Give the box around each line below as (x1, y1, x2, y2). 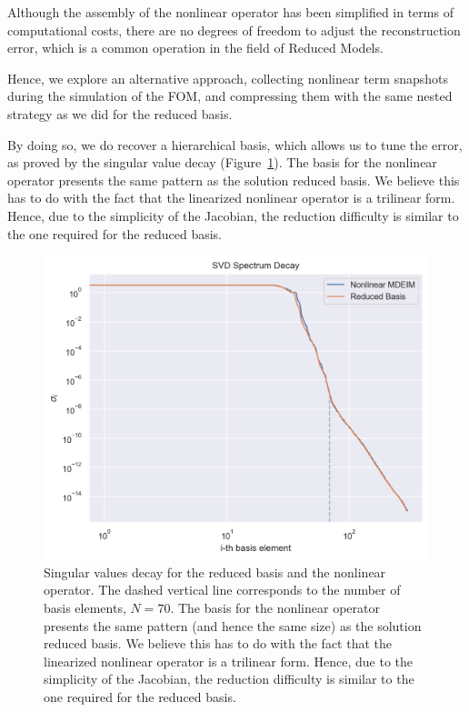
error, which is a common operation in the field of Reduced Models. (7, 38, 384, 57)
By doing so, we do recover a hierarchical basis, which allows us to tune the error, (7, 135, 463, 154)
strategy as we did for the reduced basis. (7, 104, 233, 123)
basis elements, (44, 598, 126, 617)
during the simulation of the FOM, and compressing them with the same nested (7, 86, 453, 105)
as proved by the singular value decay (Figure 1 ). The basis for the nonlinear (7, 153, 437, 172)
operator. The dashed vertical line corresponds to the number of (44, 580, 401, 599)
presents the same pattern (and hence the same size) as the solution (44, 616, 422, 635)
